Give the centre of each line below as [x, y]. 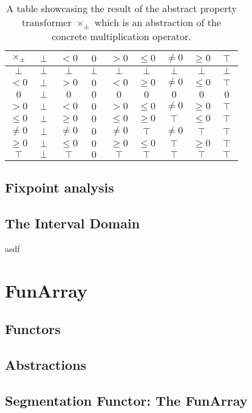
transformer [47, 22]
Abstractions [46, 365]
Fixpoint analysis [60, 187]
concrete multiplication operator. [121, 36]
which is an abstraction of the [158, 22]
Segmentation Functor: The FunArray [126, 400]
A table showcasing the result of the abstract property [121, 8]
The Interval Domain [73, 223]
